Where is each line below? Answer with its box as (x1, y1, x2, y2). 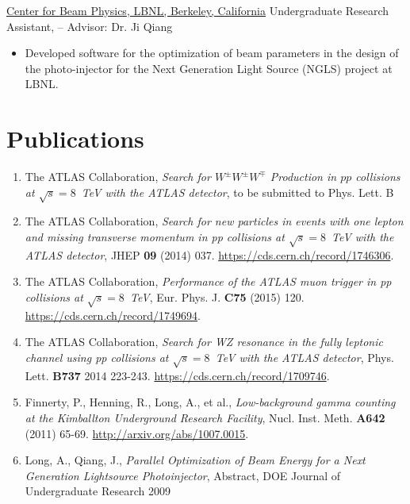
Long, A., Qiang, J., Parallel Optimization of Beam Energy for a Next (25, 452, 366, 468)
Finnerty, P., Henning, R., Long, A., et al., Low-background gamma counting (25, 394, 396, 410)
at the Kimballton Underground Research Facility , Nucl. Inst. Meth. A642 (25, 409, 385, 425)
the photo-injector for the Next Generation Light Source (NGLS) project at (25, 60, 393, 76)
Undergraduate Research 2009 (25, 483, 171, 499)
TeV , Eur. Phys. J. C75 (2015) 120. (129, 289, 305, 305)
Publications (6, 122, 144, 155)
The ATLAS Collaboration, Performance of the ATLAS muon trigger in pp (25, 273, 392, 290)
